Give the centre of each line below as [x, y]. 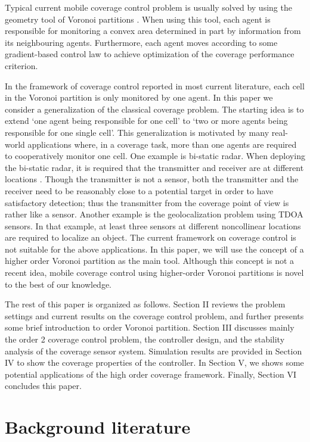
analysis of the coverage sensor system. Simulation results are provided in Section [154, 351]
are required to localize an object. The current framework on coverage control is [151, 237]
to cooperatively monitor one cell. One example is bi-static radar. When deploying [155, 156]
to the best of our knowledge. [58, 284]
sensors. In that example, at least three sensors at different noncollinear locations [153, 225]
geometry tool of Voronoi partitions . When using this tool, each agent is [138, 19]
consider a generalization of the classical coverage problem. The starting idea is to [154, 109]
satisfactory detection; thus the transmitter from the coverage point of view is [147, 202]
